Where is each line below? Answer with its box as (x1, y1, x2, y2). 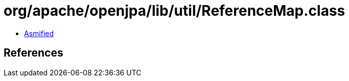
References (4, 46, 63, 60)
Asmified (24, 29, 54, 38)
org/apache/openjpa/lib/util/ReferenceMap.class (4, 2, 345, 19)
